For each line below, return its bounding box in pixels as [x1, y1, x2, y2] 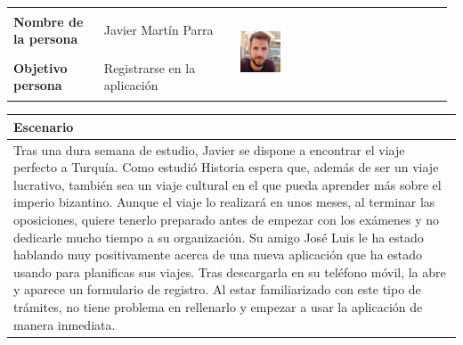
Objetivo [13, 58, 68, 77]
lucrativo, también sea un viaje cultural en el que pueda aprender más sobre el [13, 175, 442, 193]
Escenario [13, 117, 74, 136]
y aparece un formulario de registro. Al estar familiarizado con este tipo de [13, 280, 421, 299]
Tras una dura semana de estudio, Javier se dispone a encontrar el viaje [13, 140, 405, 159]
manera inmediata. [13, 315, 116, 333]
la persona [13, 29, 78, 48]
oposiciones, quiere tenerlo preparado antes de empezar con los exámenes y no [13, 210, 440, 229]
